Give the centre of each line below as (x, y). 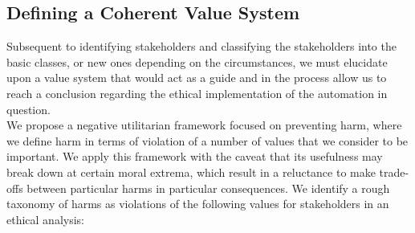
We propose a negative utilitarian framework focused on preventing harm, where (204, 125)
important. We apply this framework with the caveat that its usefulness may (195, 156)
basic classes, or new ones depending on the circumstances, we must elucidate (197, 61)
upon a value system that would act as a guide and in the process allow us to (197, 78)
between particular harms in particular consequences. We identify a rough (208, 188)
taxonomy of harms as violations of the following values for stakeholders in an (198, 204)
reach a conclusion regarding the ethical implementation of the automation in (197, 93)
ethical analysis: (45, 219)
